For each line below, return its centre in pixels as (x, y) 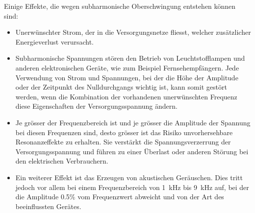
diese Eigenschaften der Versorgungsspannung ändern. (96, 106)
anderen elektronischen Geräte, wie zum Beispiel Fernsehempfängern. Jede (127, 67)
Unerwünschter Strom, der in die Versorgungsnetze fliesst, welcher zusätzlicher (133, 32)
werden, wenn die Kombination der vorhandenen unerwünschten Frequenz (126, 96)
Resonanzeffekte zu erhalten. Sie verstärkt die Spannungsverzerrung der (123, 142)
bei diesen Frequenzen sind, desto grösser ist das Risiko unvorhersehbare (124, 132)
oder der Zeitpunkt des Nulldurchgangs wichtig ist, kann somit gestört (121, 87)
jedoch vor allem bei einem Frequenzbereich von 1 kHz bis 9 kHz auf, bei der (132, 187)
